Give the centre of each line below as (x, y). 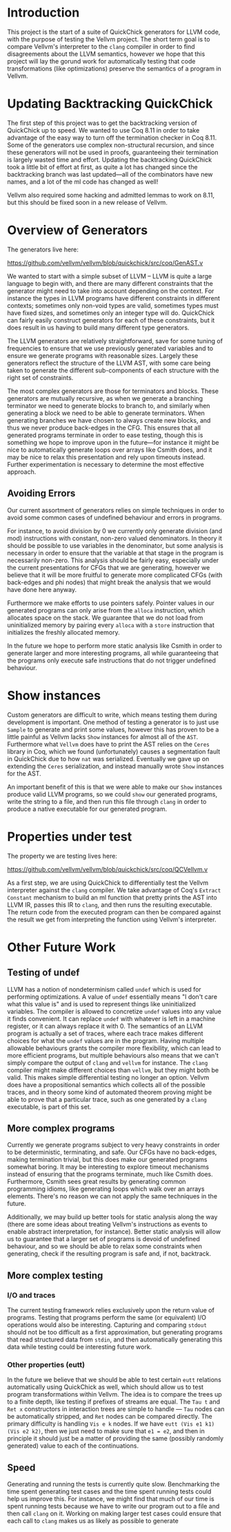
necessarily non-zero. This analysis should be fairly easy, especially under (113, 560)
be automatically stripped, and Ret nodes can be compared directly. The (110, 1417)
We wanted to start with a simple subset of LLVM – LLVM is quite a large (110, 276)
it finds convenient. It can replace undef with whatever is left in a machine (111, 1018)
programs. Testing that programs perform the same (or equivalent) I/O (107, 1318)
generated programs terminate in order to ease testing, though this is (105, 435)
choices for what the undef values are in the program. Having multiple (106, 1040)
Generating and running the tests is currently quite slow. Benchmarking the (113, 1484)
